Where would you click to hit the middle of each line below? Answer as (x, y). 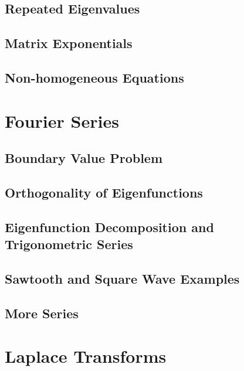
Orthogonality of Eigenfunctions (104, 192)
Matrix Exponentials (69, 43)
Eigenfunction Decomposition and (109, 227)
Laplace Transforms (86, 356)
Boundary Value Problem (84, 158)
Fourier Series (62, 120)
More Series (42, 313)
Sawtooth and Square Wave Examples (122, 278)
